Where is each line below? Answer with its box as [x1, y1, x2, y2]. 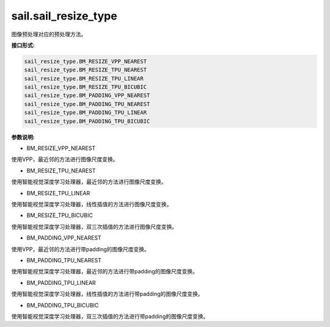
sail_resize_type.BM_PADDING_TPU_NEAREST [24, 101, 150, 107]
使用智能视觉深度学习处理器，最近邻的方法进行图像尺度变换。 [11, 178, 167, 185]
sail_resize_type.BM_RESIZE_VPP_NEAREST [24, 58, 147, 65]
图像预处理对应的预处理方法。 [11, 31, 87, 38]
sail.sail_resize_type [11, 9, 117, 23]
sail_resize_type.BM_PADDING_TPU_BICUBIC [24, 118, 150, 124]
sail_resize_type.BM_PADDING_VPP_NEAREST [24, 92, 150, 99]
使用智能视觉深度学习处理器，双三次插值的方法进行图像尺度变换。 [11, 223, 177, 230]
